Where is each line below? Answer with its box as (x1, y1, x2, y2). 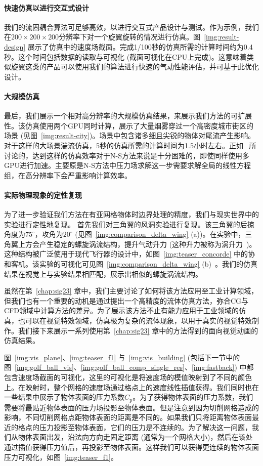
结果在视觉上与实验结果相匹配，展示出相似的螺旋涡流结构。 (4, 268, 202, 279)
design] (4, 41, 26, 52)
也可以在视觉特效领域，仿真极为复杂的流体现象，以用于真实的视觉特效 (18, 315, 252, 326)
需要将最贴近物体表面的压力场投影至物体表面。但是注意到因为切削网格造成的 (4, 402, 259, 412)
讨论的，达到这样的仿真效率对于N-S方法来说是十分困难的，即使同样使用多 (4, 150, 249, 160)
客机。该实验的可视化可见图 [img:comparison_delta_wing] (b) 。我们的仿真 (11, 259, 258, 269)
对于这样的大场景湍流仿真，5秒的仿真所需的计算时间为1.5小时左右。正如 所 (4, 140, 256, 150)
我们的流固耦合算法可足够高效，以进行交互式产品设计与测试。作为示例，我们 (4, 21, 259, 32)
